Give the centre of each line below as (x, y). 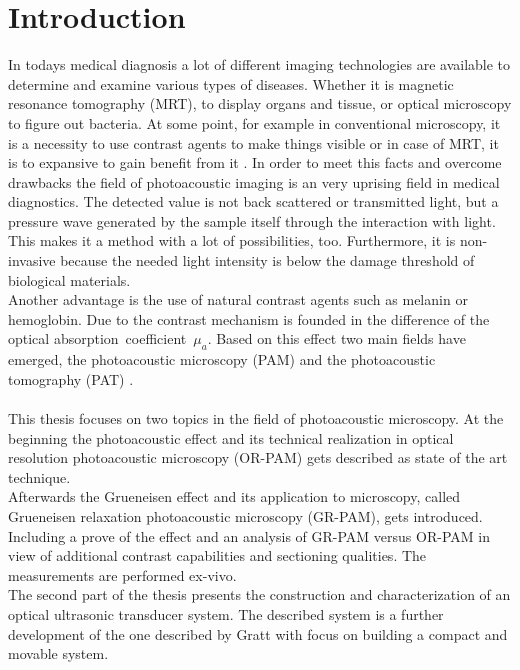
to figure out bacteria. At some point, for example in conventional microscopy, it (254, 122)
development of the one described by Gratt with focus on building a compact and (258, 633)
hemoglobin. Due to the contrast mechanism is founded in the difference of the (249, 318)
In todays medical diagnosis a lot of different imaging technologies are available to (259, 64)
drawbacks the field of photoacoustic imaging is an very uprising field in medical (254, 181)
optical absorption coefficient (97, 338)
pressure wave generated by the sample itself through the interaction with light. (252, 220)
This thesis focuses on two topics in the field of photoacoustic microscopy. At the (256, 418)
